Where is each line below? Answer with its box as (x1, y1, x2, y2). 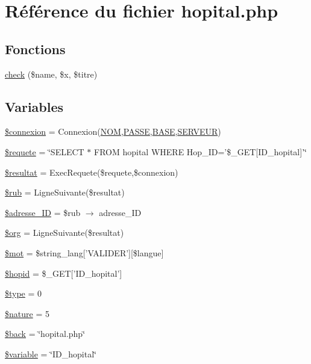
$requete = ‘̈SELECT (5, 145, 84, 158)
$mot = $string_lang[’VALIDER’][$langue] (5, 246, 164, 259)
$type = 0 (5, 287, 42, 300)
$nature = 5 (5, 307, 49, 319)
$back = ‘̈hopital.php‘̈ (5, 327, 86, 340)
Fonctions (5, 39, 66, 58)
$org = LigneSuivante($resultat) (5, 226, 124, 239)
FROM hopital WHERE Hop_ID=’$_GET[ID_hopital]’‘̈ (94, 145, 307, 158)
